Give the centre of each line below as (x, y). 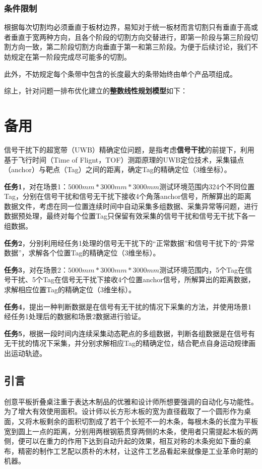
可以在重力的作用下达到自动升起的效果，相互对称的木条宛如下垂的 (134, 441)
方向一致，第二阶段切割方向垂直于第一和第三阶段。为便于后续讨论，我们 (131, 47)
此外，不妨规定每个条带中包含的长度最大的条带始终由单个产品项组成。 (120, 73)
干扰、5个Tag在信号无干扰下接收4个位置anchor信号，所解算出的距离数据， (133, 279)
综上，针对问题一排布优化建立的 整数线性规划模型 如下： (96, 91)
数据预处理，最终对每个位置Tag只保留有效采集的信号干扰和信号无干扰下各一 (130, 216)
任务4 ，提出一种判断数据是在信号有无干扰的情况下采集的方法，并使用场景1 (128, 306)
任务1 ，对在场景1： (36, 186)
